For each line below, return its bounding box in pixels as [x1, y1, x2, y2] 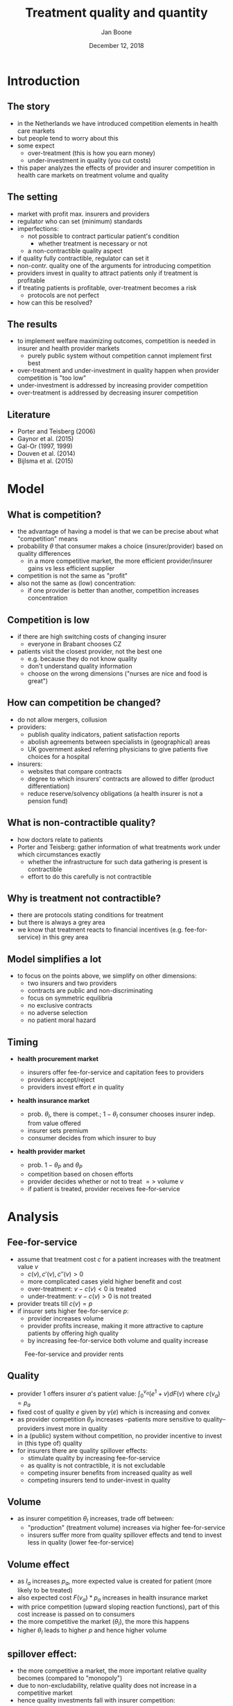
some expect [17, 141, 55, 150]
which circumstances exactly [17, 850, 101, 859]
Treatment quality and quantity [25, 5, 208, 21]
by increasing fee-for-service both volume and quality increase [27, 1336, 209, 1344]
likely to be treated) [17, 1586, 73, 1594]
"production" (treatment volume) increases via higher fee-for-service [27, 1524, 225, 1532]
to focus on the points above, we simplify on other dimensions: [17, 972, 198, 980]
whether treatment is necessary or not [37, 239, 148, 248]
